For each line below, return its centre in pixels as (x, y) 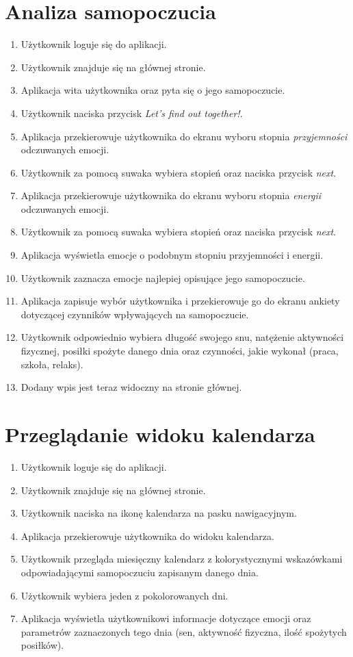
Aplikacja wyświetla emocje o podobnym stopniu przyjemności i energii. (172, 255)
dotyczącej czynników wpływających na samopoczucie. (135, 314)
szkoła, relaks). (52, 364)
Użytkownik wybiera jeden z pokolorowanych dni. (125, 595)
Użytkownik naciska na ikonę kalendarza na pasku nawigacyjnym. (159, 513)
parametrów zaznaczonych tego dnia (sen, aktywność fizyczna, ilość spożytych (184, 631)
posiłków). (42, 645)
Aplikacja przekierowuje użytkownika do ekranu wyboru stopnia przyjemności (184, 136)
